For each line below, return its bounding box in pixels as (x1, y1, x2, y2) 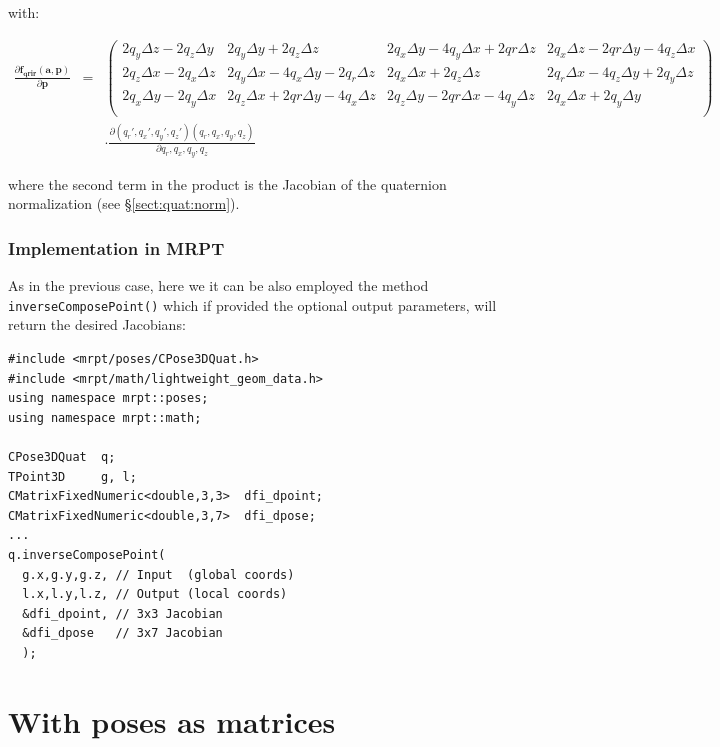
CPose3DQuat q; (8, 450, 116, 465)
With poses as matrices (8, 700, 336, 741)
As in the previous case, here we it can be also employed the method (8, 275, 429, 296)
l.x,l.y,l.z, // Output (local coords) (22, 587, 288, 602)
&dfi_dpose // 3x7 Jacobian (22, 626, 223, 641)
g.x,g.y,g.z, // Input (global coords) (22, 567, 295, 582)
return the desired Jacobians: (8, 314, 186, 335)
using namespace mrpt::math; (8, 410, 202, 425)
